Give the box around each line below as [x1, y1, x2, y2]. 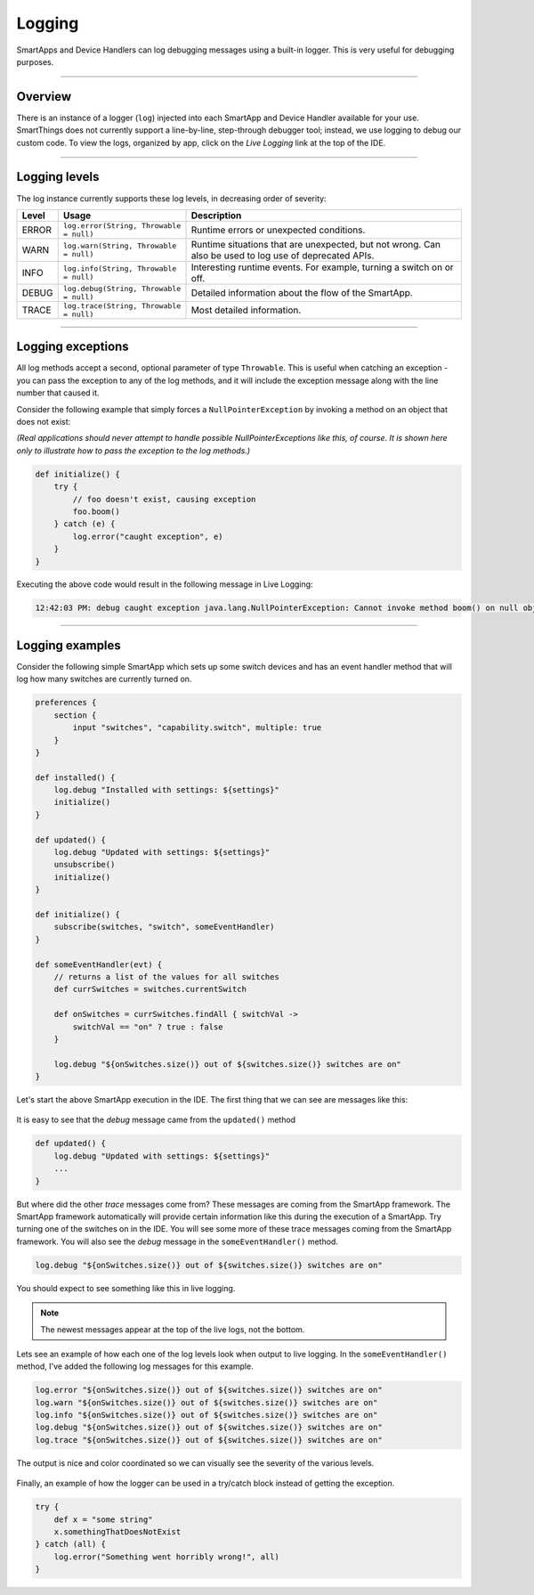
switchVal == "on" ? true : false [72, 1021, 223, 1032]
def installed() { [35, 772, 116, 783]
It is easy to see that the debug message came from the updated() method [16, 1114, 296, 1126]
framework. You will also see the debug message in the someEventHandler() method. [16, 1236, 338, 1247]
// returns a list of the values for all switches [53, 972, 279, 981]
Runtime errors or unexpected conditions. [190, 224, 366, 236]
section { [53, 710, 97, 720]
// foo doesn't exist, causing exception [72, 494, 256, 504]
